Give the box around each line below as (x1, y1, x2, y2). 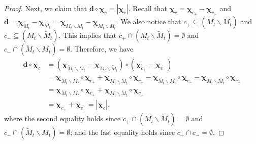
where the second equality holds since (4, 113, 121, 124)
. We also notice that (116, 16, 181, 27)
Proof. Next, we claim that (4, 3, 87, 13)
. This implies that (58, 30, 117, 40)
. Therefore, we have (70, 43, 134, 54)
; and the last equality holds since (70, 127, 175, 137)
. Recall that (128, 3, 168, 13)
